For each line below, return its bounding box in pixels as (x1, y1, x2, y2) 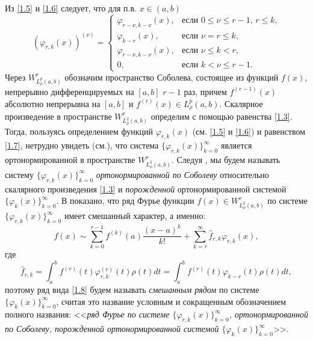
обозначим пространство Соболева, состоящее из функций (64, 70, 279, 83)
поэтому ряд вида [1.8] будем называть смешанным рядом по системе (5, 283, 259, 296)
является (220, 139, 252, 152)
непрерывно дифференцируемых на (5, 85, 134, 97)
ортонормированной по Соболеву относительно (96, 168, 269, 180)
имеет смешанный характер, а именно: (64, 209, 206, 222)
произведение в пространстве (5, 109, 112, 122)
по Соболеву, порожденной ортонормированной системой (5, 322, 219, 335)
